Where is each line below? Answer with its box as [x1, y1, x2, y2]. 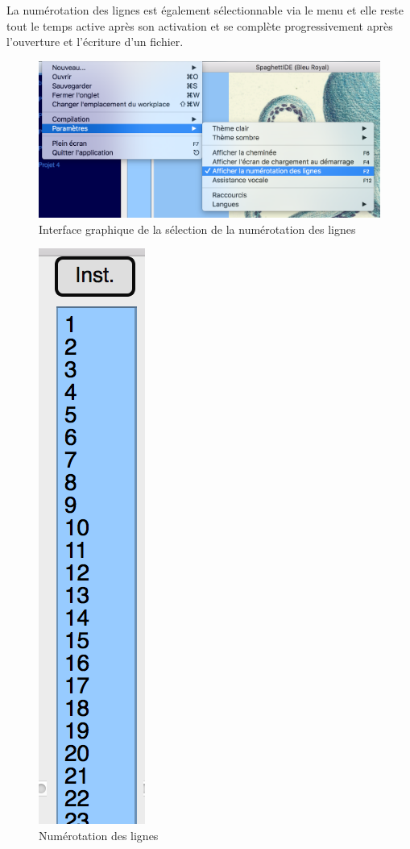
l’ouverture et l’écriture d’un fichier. [6, 33, 184, 50]
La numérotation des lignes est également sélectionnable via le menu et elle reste [6, 2, 404, 18]
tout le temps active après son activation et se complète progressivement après [6, 17, 393, 34]
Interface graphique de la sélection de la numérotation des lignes [39, 220, 356, 237]
